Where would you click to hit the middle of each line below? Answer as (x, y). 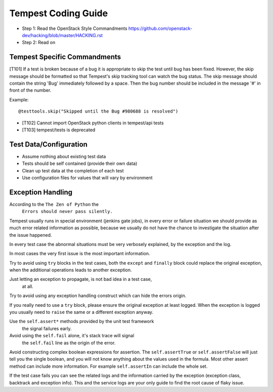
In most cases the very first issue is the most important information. (80, 254)
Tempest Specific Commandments (65, 57)
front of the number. (30, 90)
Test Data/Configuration (49, 144)
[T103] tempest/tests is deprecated (59, 130)
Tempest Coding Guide (59, 13)
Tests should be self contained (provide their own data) (80, 164)
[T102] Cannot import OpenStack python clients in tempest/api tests (93, 123)
